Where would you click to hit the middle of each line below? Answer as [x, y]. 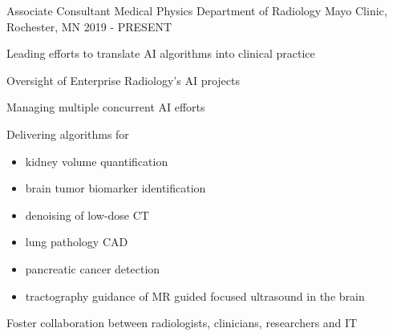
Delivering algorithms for [68, 134]
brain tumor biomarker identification [115, 188]
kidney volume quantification [97, 161]
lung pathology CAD [77, 242]
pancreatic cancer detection [93, 268]
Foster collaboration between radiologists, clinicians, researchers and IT [182, 323]
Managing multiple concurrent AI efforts [106, 107]
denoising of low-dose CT [87, 215]
